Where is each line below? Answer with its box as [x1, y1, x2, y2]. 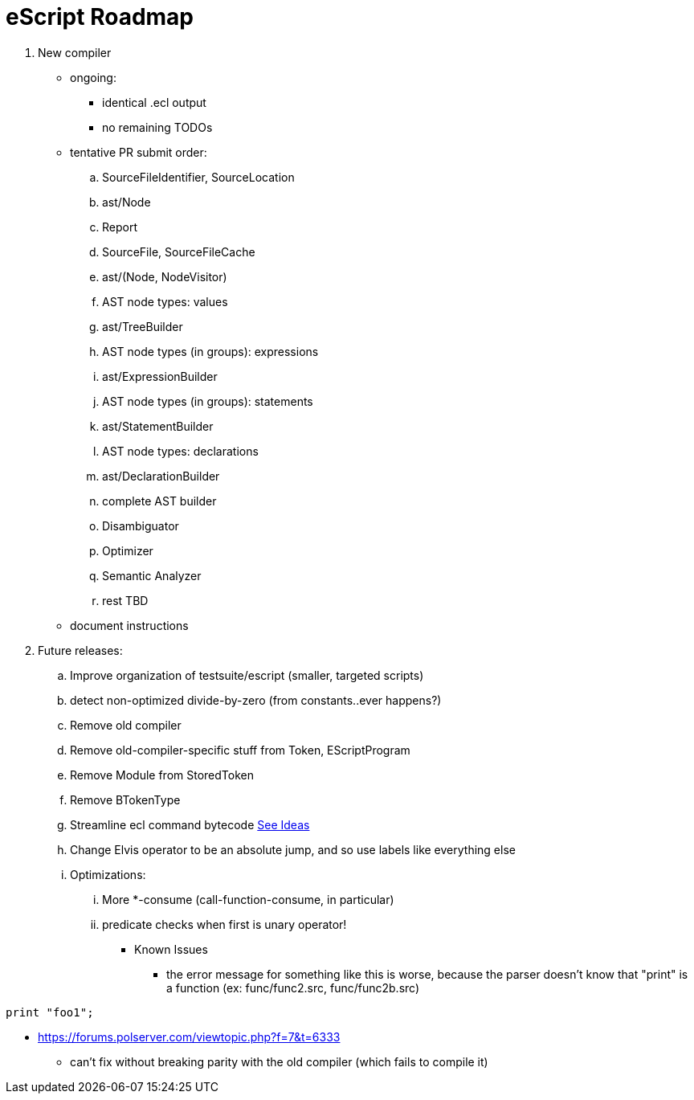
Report [102, 219, 138, 234]
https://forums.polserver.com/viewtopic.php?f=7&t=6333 [38, 1029, 341, 1044]
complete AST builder [102, 493, 217, 508]
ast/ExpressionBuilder [102, 369, 218, 383]
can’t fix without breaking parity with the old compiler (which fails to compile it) [70, 1054, 488, 1069]
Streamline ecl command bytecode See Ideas [70, 817, 310, 832]
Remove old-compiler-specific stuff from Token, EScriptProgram [70, 742, 410, 757]
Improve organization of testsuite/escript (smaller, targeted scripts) [70, 668, 424, 682]
